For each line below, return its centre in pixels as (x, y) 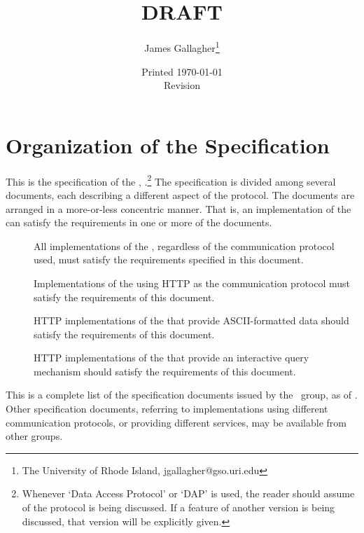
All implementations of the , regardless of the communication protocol (184, 245)
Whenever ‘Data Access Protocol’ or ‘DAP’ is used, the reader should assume (188, 493)
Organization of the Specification (168, 145)
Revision (182, 85)
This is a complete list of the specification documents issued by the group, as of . (182, 395)
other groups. (34, 436)
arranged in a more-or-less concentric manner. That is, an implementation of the (178, 208)
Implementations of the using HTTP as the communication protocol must (192, 283)
